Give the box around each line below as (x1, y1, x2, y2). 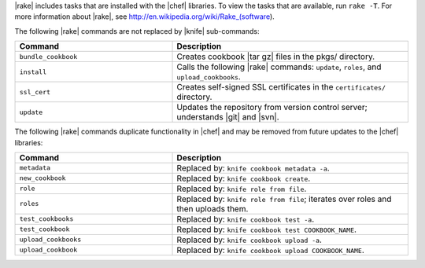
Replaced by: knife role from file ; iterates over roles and (176, 193, 392, 204)
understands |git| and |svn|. (176, 112, 279, 123)
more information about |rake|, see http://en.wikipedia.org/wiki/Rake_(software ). (14, 12, 275, 21)
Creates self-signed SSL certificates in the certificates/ (176, 82, 386, 93)
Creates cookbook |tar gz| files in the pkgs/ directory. (176, 51, 375, 62)
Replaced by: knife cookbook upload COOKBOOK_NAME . (176, 244, 365, 255)
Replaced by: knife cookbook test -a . (176, 213, 315, 224)
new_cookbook (19, 174, 66, 182)
